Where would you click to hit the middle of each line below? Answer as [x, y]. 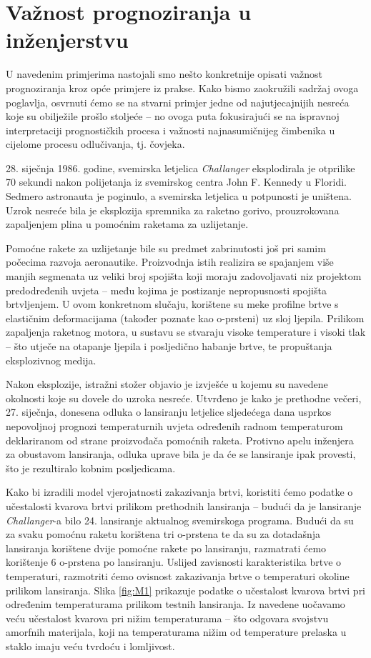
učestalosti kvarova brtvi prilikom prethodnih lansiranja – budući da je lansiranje [184, 505]
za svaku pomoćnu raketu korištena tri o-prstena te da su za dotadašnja [163, 534]
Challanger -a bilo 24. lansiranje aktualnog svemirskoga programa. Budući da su [180, 520]
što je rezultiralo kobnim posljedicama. [91, 468]
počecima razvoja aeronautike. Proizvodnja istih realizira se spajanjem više [170, 262]
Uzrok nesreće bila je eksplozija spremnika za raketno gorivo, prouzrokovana [173, 210]
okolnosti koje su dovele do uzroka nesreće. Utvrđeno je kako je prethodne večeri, [184, 398]
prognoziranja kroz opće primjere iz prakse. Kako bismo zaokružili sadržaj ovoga [182, 88]
